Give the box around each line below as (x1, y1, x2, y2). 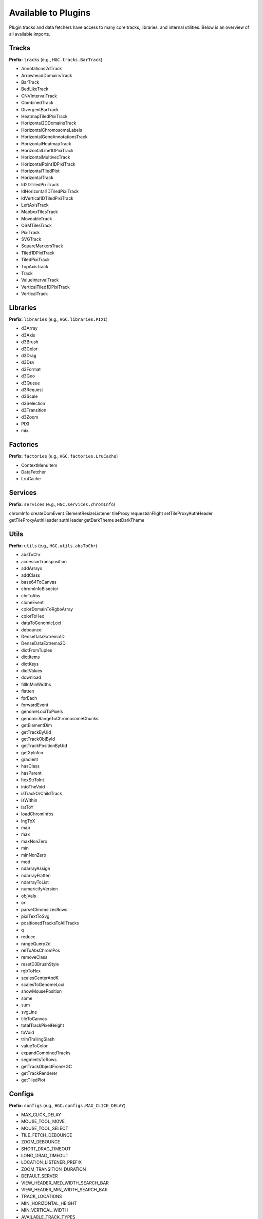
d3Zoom (21, 414, 38, 420)
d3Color (21, 346, 38, 352)
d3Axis (21, 332, 36, 338)
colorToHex (21, 613, 44, 619)
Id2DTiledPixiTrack (21, 181, 59, 187)
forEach (21, 695, 38, 701)
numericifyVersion (21, 886, 58, 892)
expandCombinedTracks (21, 1050, 71, 1056)
